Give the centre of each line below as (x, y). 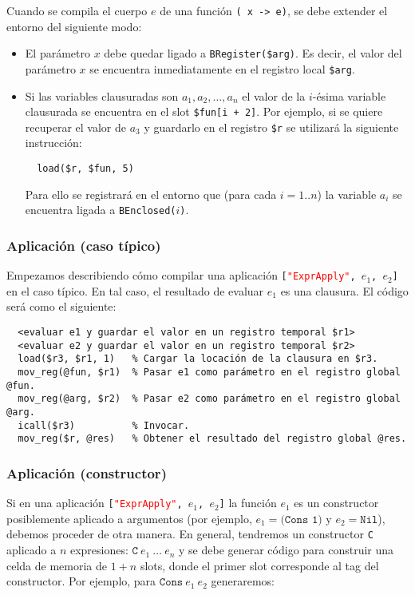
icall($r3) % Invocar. (104, 425)
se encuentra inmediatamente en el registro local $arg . (222, 68)
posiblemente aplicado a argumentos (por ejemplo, (129, 518)
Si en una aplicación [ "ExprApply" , (95, 503)
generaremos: (243, 581)
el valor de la (274, 95)
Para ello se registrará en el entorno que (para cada (151, 194)
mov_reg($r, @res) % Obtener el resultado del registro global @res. (212, 439)
